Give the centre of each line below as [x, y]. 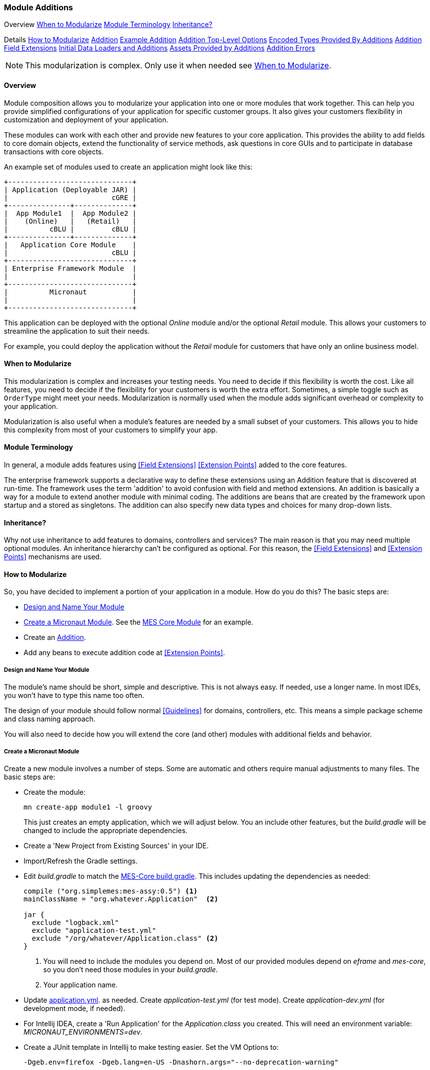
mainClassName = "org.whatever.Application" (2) [121, 899]
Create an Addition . [55, 637]
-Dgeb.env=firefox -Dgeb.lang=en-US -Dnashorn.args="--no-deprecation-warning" [181, 1062]
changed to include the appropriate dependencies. [106, 831]
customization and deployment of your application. [86, 119]
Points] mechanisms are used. [53, 557]
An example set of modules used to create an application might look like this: [128, 167]
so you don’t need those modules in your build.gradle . [131, 970]
